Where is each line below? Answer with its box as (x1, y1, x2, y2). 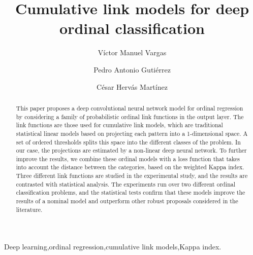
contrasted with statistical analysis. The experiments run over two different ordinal (16, 179, 236, 188)
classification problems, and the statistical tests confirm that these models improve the (16, 188, 245, 197)
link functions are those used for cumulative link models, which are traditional (16, 121, 223, 129)
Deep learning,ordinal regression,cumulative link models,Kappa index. (4, 241, 222, 252)
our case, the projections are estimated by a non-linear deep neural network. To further (16, 146, 247, 155)
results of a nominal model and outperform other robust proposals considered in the (16, 197, 238, 205)
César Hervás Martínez (97, 81, 168, 92)
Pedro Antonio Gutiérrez (93, 64, 171, 75)
